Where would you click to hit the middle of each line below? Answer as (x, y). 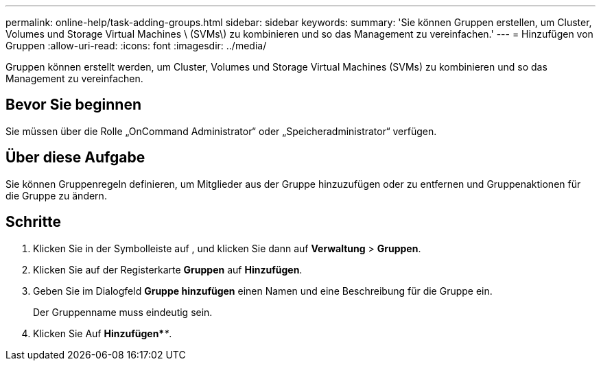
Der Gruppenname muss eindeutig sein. (123, 312)
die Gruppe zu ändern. (56, 195)
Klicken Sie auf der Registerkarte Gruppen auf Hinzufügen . (168, 269)
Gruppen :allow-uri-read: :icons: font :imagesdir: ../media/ (136, 46)
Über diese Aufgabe (75, 158)
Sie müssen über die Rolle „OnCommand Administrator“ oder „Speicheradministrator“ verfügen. (221, 131)
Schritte (33, 222)
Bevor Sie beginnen (74, 105)
